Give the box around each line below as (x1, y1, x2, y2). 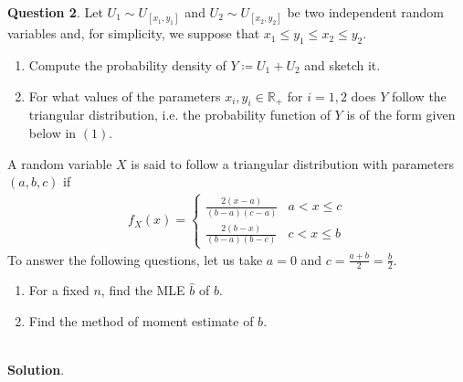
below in (28, 122, 77, 142)
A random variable (7, 154, 112, 173)
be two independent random (287, 3, 444, 21)
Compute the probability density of (28, 55, 226, 74)
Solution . (7, 360, 65, 379)
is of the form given (346, 105, 456, 124)
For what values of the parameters (28, 86, 221, 105)
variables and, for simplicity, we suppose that (7, 24, 260, 43)
